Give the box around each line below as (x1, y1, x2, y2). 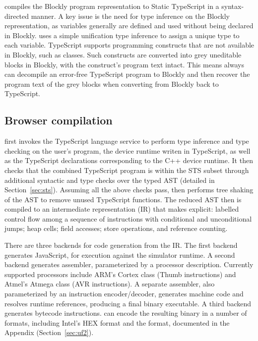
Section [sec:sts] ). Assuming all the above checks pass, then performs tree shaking (4, 184, 254, 195)
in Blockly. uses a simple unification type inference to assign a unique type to (4, 30, 240, 40)
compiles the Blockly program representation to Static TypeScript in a (4, 1, 219, 11)
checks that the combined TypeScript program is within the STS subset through (4, 165, 249, 175)
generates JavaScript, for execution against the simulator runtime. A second (4, 249, 235, 260)
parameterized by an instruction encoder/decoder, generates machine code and (4, 288, 244, 299)
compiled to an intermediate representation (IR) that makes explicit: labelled (4, 204, 239, 214)
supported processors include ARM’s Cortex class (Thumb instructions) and (4, 269, 236, 279)
